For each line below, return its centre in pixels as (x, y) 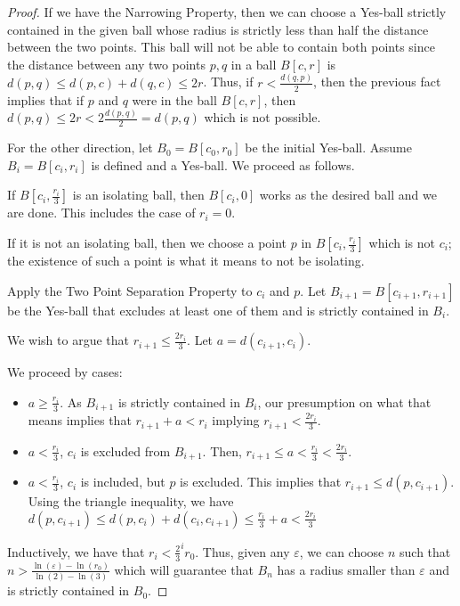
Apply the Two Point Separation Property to (130, 290)
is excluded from (125, 450)
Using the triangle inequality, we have (131, 501)
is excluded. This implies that (261, 482)
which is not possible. (262, 117)
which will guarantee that (184, 569)
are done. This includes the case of (101, 213)
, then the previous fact (377, 82)
